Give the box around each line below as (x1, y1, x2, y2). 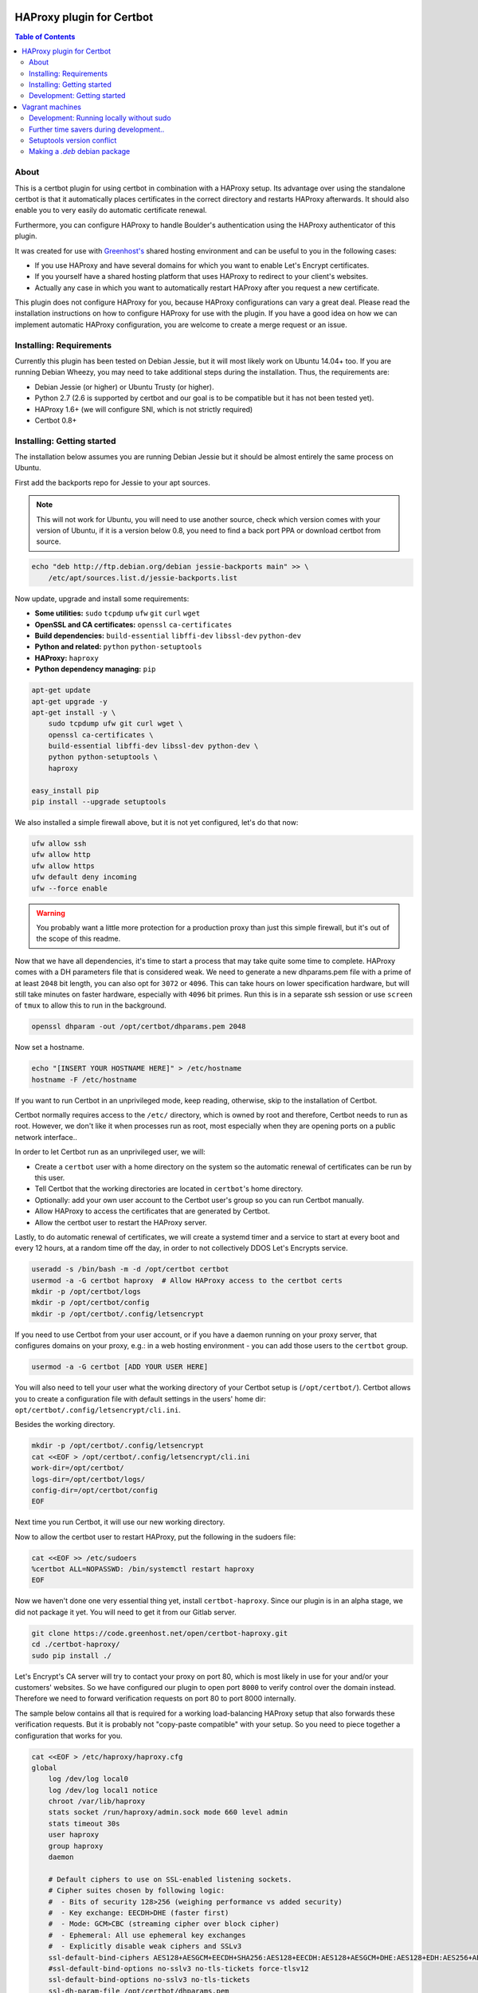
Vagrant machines (22, 102, 81, 112)
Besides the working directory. (14, 1420, 116, 1429)
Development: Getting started (29, 91, 126, 100)
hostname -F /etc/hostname (31, 1075, 137, 1084)
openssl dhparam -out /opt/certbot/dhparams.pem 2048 (31, 1022, 246, 1032)
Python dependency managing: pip (34, 664, 156, 674)
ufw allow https (31, 861, 96, 871)
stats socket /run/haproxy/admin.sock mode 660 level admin (48, 1808, 288, 1817)
